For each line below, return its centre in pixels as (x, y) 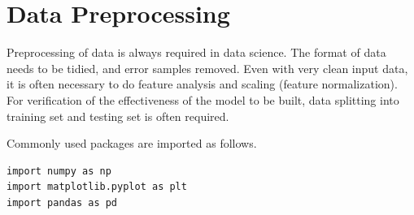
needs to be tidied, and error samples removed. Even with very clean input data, (207, 68)
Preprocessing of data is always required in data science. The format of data (196, 52)
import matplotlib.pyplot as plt (97, 187)
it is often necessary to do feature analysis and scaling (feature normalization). (202, 84)
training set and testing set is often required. (118, 116)
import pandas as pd (62, 202)
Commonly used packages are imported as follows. (132, 143)
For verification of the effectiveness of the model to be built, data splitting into (203, 99)
